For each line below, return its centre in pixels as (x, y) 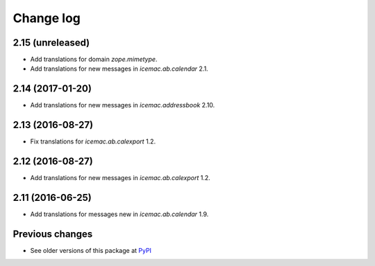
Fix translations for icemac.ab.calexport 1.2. (93, 141)
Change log (47, 18)
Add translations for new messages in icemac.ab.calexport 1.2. (120, 178)
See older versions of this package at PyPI (91, 250)
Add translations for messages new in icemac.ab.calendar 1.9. (119, 214)
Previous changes (53, 234)
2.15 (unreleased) (51, 43)
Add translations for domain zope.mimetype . (94, 60)
